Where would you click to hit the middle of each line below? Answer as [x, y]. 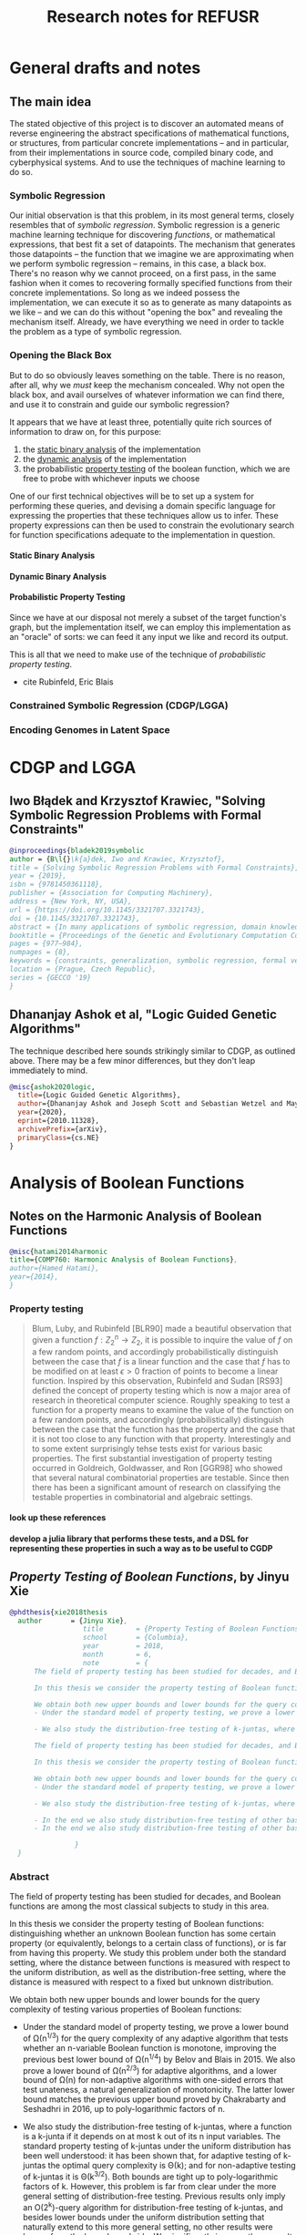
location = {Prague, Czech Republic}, [83, 969]
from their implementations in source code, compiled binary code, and [142, 153]
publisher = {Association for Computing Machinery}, [112, 893]
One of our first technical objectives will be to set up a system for [132, 496]
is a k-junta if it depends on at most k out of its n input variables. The [151, 2137]
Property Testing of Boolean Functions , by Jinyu [149, 1577]
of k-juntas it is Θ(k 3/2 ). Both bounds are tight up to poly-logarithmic [150, 2176]
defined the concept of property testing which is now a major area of [161, 1390]
